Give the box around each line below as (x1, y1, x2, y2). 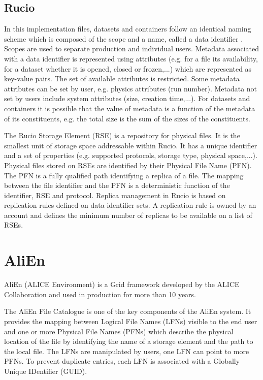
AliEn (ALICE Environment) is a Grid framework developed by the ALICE (4, 279, 240, 290)
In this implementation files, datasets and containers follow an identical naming (4, 23, 251, 34)
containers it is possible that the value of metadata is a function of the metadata (4, 103, 255, 113)
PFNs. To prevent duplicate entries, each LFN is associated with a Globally (4, 356, 240, 366)
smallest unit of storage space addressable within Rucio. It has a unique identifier (4, 140, 257, 150)
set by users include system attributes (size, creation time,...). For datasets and (4, 93, 250, 104)
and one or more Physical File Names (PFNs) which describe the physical (4, 326, 234, 336)
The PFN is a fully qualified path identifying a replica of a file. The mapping (4, 170, 244, 180)
